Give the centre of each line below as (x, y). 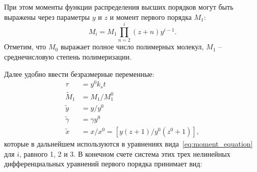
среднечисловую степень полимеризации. (68, 56)
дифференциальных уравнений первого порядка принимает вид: (103, 164)
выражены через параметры (47, 17)
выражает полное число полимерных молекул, (132, 47)
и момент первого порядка (151, 17)
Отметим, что (25, 47)
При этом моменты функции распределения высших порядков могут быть (119, 7)
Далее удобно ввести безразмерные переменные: (79, 74)
